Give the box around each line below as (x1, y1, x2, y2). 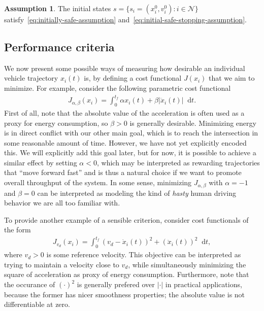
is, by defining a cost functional (84, 73, 182, 83)
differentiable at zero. (4, 299, 70, 309)
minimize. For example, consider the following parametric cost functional (4, 82, 231, 93)
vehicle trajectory (4, 73, 58, 83)
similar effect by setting (4, 157, 77, 167)
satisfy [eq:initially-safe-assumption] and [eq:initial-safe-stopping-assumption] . (4, 14, 247, 24)
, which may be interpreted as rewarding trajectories (96, 157, 260, 167)
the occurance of (4, 279, 55, 289)
